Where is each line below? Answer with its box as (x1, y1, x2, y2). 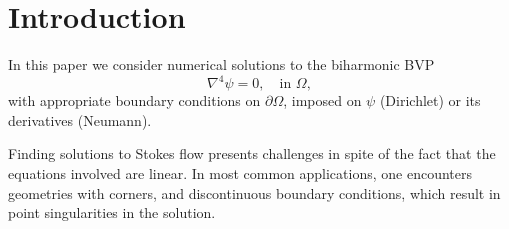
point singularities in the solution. (8, 202, 216, 223)
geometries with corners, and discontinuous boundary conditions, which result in (8, 182, 501, 203)
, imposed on (283, 90, 362, 111)
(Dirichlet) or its (379, 90, 481, 111)
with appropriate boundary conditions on (8, 90, 261, 111)
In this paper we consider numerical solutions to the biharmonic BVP (8, 54, 435, 75)
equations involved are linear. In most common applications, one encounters (8, 163, 472, 183)
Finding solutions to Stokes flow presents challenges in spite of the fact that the (8, 143, 496, 164)
